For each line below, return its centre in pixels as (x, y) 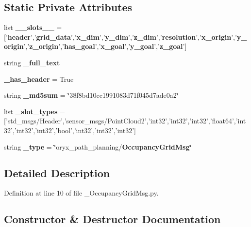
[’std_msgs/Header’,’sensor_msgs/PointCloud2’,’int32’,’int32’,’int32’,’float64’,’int (125, 121)
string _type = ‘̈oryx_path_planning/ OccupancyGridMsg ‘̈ (98, 146)
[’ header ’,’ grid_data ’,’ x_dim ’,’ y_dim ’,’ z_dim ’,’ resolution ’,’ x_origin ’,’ (120, 37)
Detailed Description (57, 173)
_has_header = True (39, 79)
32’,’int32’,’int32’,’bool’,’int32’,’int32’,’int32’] (70, 130)
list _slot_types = (34, 111)
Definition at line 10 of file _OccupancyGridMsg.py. (81, 193)
